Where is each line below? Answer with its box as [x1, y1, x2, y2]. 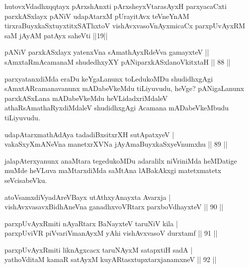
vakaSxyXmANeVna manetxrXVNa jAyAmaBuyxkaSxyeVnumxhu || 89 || [4, 139, 228, 149]
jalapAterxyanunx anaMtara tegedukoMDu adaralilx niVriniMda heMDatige [4, 155, 237, 166]
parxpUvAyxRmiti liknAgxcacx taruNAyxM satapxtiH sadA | [4, 244, 193, 255]
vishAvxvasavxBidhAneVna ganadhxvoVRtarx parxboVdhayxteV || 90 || [4, 201, 224, 212]
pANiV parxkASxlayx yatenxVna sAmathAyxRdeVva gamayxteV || [4, 47, 209, 57]
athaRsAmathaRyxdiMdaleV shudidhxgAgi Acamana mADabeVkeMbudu [4, 102, 229, 113]
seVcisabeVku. [4, 175, 47, 185]
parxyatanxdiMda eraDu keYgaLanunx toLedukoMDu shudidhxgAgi [4, 73, 213, 84]
